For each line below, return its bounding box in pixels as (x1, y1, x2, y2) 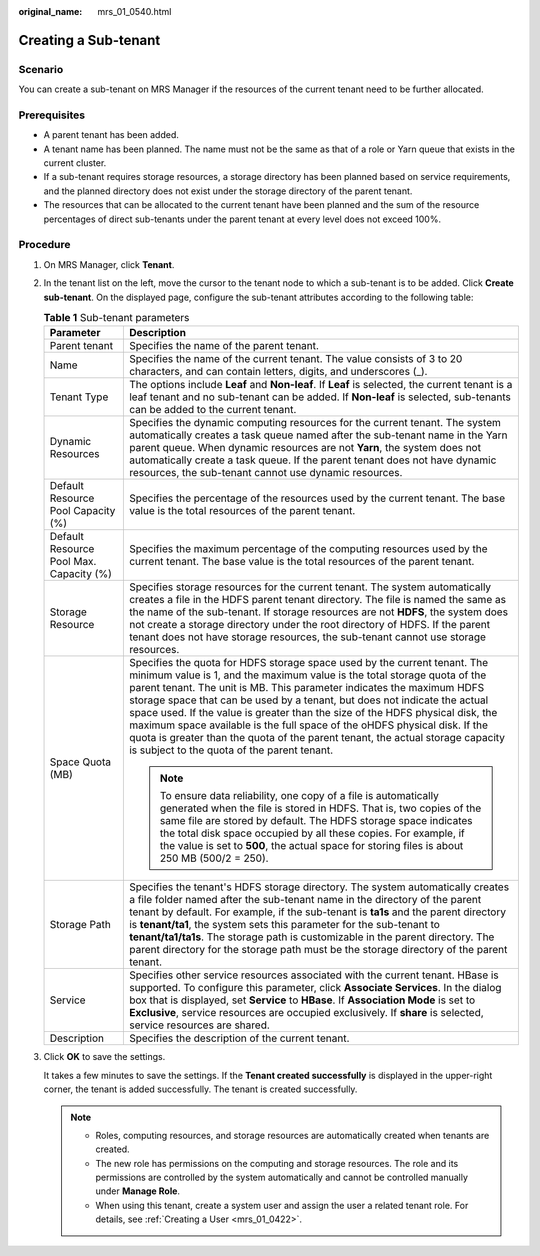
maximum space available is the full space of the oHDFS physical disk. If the (128, 718, 489, 732)
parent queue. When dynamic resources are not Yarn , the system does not (128, 441, 482, 455)
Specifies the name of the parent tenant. (128, 339, 320, 353)
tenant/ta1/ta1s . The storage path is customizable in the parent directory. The (128, 930, 495, 944)
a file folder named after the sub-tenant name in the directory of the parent (128, 893, 482, 907)
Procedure (18, 238, 71, 252)
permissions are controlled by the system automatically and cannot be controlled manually (95, 1171, 469, 1184)
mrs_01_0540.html (97, 6, 172, 17)
